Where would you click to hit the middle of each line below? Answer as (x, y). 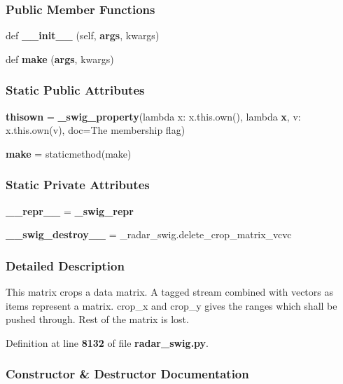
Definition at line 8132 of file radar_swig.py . (107, 342)
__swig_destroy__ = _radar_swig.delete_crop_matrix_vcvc (149, 234)
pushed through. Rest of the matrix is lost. (97, 319)
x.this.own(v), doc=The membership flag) (96, 130)
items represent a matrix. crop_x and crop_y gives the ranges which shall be (171, 305)
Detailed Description (65, 265)
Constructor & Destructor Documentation (127, 374)
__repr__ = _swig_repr (70, 211)
